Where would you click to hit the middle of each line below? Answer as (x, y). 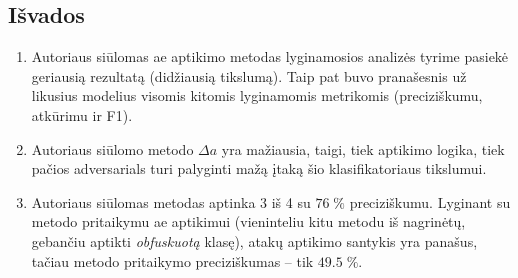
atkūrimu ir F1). (82, 114)
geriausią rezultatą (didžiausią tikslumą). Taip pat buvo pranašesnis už (249, 75)
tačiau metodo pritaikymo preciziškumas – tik (172, 260)
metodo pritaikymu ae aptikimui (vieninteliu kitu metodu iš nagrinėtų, (248, 221)
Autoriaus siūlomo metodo (112, 148)
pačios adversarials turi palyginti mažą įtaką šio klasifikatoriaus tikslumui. (259, 168)
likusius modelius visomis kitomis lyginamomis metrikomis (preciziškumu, (257, 95)
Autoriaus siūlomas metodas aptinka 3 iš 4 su (171, 201)
